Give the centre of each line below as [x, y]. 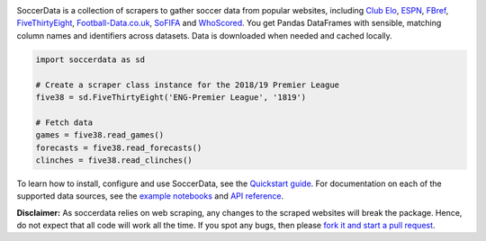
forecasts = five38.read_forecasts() [119, 147]
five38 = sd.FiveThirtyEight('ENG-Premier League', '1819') [171, 97]
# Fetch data [64, 122]
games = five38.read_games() [100, 135]
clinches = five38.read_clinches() [114, 160]
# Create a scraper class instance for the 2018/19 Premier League [188, 85]
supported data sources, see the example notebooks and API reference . [150, 196]
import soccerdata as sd [90, 59]
